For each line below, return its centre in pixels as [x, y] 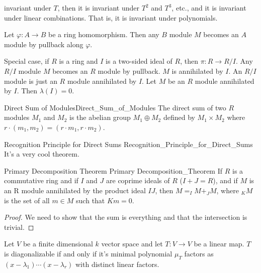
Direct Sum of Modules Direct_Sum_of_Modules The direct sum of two [115, 107]
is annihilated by [197, 71]
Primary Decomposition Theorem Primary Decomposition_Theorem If [113, 170]
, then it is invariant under [99, 8]
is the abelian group [100, 117]
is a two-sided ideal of [139, 61]
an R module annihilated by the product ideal [75, 190]
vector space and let [132, 244]
